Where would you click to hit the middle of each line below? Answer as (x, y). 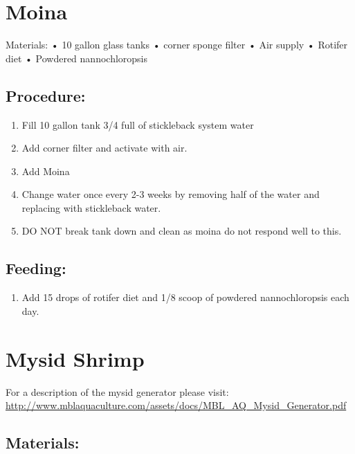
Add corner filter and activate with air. (104, 148)
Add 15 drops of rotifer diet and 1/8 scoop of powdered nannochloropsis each (185, 297)
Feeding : (36, 268)
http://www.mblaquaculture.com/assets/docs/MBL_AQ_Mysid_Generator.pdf (176, 405)
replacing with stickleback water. (91, 207)
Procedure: (46, 95)
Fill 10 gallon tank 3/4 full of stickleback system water (138, 124)
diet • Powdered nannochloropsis (77, 58)
